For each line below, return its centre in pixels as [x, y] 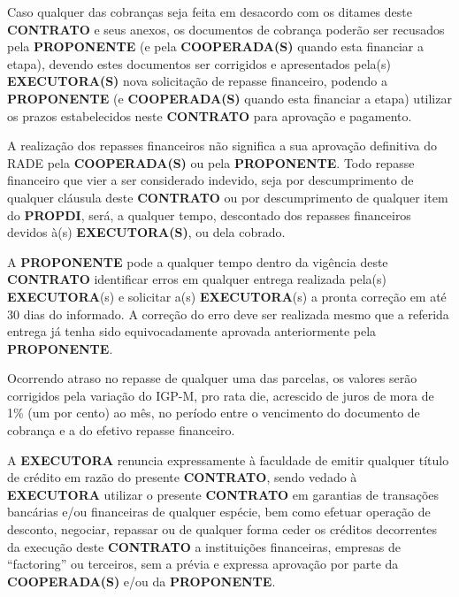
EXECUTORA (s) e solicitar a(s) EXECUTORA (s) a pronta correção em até [227, 296]
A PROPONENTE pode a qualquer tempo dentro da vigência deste [198, 261]
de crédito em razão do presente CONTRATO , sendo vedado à [182, 477]
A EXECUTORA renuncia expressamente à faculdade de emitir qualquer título [228, 459]
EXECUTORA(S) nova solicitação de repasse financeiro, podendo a [198, 81]
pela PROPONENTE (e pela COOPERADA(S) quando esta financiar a [216, 46]
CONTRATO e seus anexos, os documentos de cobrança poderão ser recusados [226, 29]
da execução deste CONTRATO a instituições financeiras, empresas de [204, 546]
